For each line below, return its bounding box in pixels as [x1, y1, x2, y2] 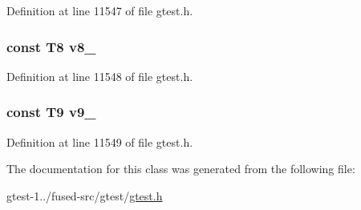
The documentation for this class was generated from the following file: [6, 160, 355, 177]
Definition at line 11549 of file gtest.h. [6, 133, 193, 150]
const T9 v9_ [6, 102, 96, 122]
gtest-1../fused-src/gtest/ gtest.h [6, 187, 163, 204]
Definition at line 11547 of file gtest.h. [6, 2, 193, 18]
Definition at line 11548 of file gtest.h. [6, 67, 193, 84]
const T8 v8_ [6, 36, 96, 56]
